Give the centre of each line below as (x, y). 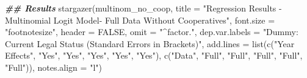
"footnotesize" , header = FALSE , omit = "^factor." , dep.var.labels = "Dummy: (152, 32)
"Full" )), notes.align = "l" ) (53, 67)
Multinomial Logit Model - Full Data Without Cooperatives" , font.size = (140, 20)
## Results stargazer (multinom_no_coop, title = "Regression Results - (143, 8)
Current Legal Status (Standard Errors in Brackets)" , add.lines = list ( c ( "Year (150, 43)
